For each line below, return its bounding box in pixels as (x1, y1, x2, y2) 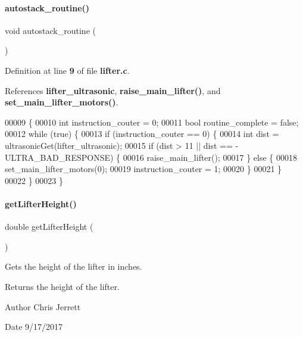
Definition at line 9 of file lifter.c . (5, 64, 130, 76)
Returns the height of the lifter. (5, 280, 120, 292)
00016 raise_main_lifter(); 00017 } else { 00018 (123, 151, 298, 163)
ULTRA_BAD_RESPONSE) (5, 151, 114, 163)
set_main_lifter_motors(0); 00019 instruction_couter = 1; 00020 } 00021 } (5, 163, 282, 175)
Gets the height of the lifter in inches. (5, 260, 142, 273)
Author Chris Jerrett (5, 300, 81, 313)
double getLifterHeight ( (5, 220, 93, 233)
